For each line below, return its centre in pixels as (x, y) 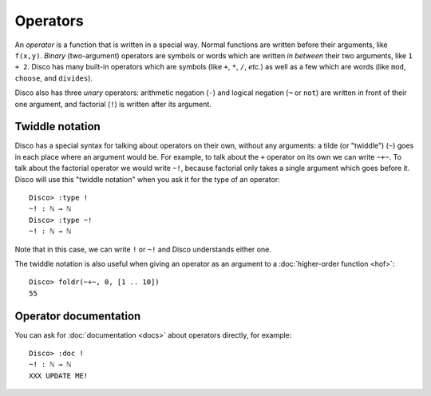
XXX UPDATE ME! (59, 376)
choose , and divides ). (54, 78)
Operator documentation (78, 316)
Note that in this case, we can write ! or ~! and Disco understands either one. (143, 249)
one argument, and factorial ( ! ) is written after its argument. (113, 104)
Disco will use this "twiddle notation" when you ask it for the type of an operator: (147, 179)
